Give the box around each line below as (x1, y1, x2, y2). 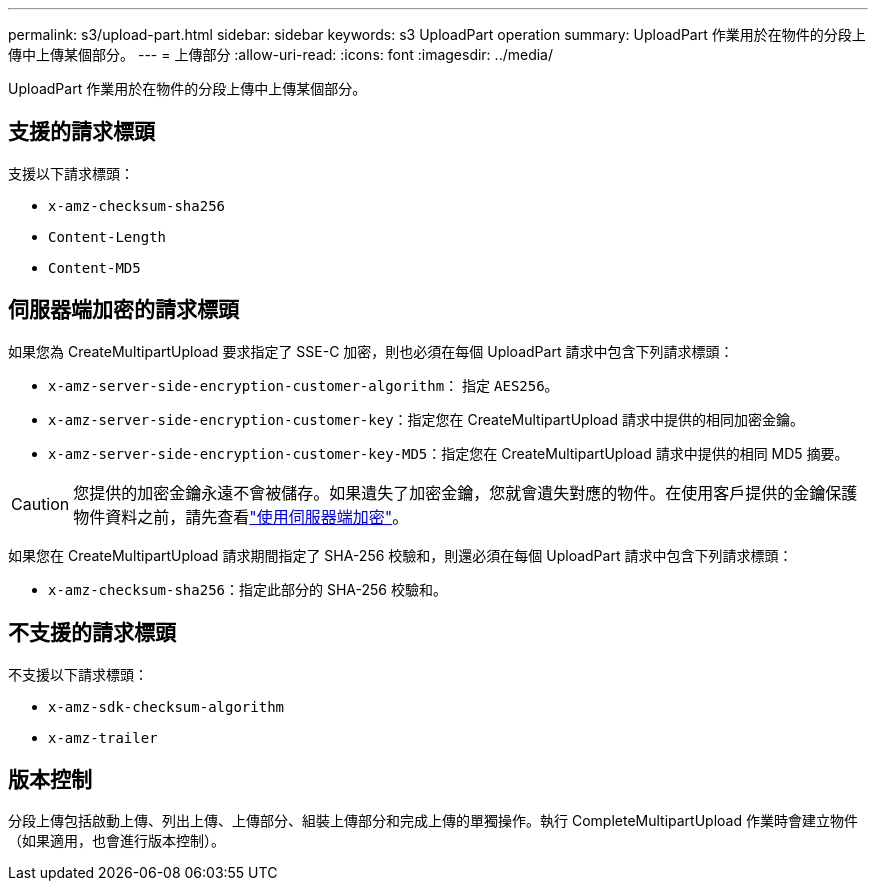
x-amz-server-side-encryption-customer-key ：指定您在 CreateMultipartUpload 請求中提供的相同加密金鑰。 (48, 410, 804, 428)
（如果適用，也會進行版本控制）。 (8, 832, 225, 850)
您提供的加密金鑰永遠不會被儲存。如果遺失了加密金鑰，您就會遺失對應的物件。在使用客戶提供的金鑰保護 (73, 482, 858, 503)
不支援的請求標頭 (8, 620, 176, 646)
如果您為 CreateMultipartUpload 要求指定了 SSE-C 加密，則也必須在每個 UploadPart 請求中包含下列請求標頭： (8, 342, 734, 360)
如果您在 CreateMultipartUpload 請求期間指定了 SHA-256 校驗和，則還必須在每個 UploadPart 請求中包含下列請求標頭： (8, 546, 793, 564)
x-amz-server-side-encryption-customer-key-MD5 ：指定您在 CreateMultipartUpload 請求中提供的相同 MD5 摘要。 (48, 444, 849, 462)
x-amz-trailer (48, 729, 158, 746)
